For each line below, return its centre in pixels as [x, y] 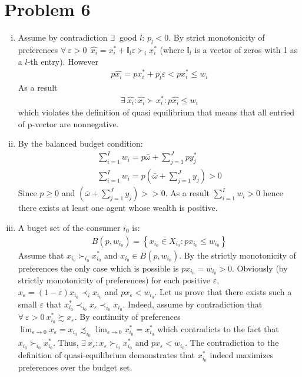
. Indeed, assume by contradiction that [193, 304]
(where [172, 49]
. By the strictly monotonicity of [238, 255]
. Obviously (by [260, 268]
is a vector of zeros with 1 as [246, 49]
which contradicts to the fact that [218, 328]
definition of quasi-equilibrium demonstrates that [106, 355]
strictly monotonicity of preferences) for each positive [114, 280]
